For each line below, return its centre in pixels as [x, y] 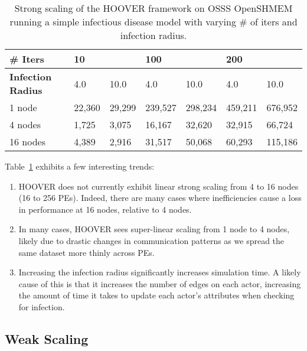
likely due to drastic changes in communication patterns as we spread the [151, 240]
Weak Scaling [47, 338]
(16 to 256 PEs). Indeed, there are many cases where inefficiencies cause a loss [160, 198]
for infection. [42, 306]
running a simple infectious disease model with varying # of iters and [153, 22]
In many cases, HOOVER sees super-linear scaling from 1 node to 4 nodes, [154, 229]
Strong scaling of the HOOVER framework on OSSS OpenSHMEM [153, 8]
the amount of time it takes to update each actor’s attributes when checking [156, 295]
